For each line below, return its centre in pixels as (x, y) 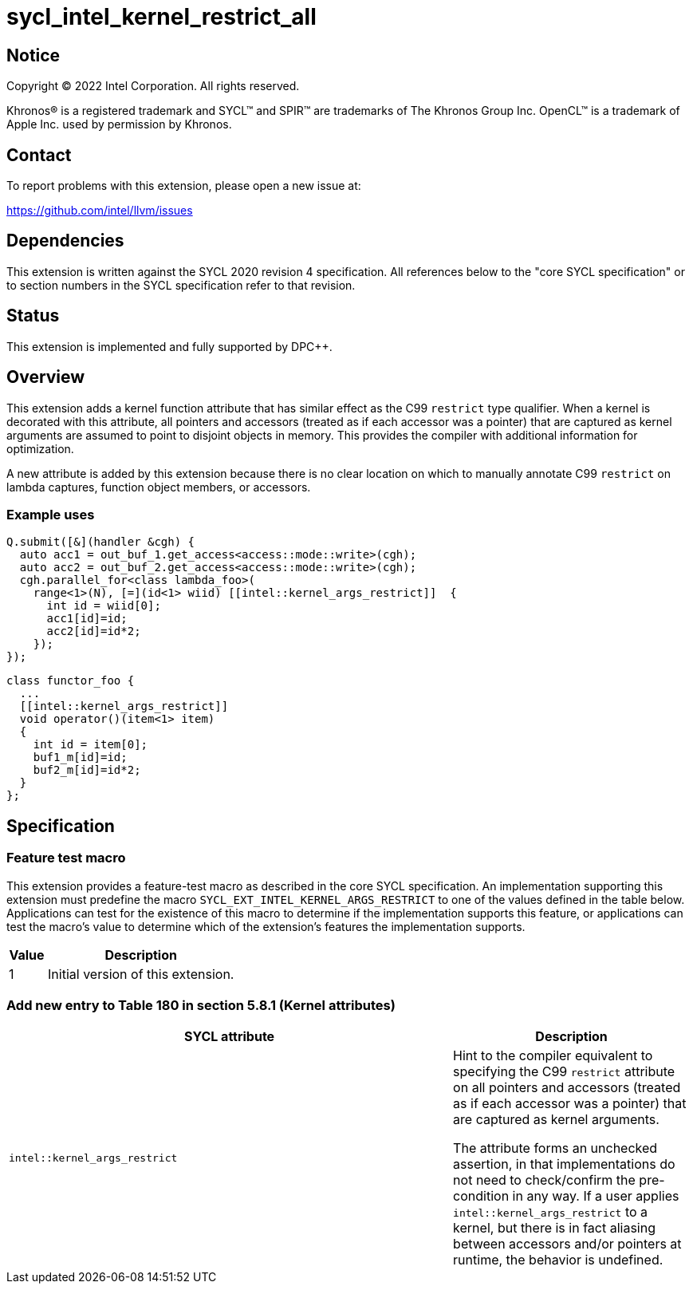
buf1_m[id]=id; (80, 757)
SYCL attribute (229, 1037)
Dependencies (65, 241)
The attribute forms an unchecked (555, 1148)
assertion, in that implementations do (564, 1164)
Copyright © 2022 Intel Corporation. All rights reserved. (153, 86)
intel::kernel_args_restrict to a (551, 1212)
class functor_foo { (71, 681)
